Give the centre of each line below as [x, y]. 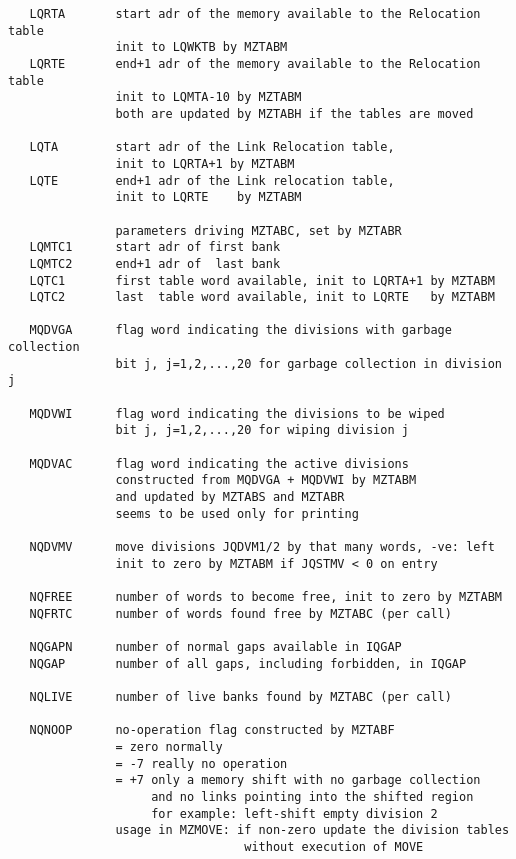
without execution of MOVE [334, 846]
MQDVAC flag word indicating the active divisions [219, 463]
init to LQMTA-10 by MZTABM [208, 97]
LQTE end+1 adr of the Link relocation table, [212, 180]
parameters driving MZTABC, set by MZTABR [258, 230]
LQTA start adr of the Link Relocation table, [212, 147]
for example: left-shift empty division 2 [294, 813]
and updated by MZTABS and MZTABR [230, 497]
